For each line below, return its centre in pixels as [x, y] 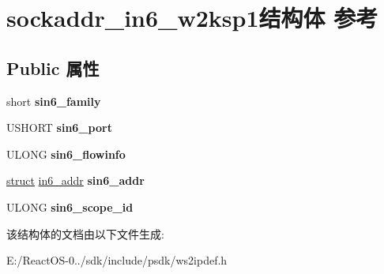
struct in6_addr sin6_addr [75, 180]
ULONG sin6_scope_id [70, 206]
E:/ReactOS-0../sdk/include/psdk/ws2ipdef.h [117, 260]
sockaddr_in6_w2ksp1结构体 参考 [192, 18]
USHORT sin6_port [59, 128]
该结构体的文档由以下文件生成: [85, 233]
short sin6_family [54, 101]
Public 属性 [53, 68]
